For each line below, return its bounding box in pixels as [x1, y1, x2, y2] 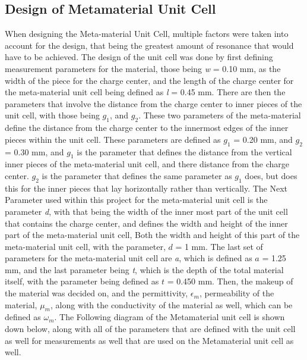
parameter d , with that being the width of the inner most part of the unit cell [5, 205, 288, 217]
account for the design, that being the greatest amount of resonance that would [5, 39, 294, 51]
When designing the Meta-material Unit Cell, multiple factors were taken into [5, 27, 289, 40]
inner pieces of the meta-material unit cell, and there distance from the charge [5, 158, 290, 170]
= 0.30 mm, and [5, 145, 64, 158]
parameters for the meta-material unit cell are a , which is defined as [5, 252, 252, 264]
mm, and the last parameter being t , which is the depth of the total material [5, 263, 284, 276]
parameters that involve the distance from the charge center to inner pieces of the [5, 97, 302, 109]
